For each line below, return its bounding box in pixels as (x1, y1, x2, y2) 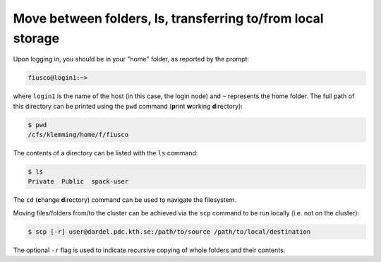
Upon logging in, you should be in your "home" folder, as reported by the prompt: (13, 55, 250, 64)
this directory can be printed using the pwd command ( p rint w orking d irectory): (13, 102, 243, 110)
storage (13, 30, 60, 46)
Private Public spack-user (28, 177, 129, 186)
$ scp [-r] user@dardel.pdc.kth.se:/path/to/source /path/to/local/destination (28, 227, 311, 236)
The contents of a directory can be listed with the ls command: (13, 149, 198, 157)
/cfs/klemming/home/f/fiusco (28, 131, 129, 139)
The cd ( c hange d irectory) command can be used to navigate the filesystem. (13, 196, 236, 204)
